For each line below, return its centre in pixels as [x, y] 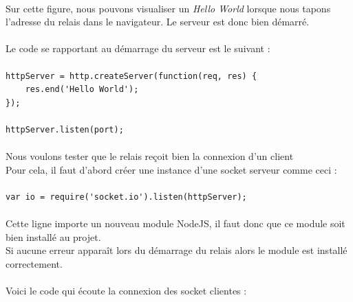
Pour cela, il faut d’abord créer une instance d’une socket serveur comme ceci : [171, 169]
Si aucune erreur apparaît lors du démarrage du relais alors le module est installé [176, 250]
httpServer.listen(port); [65, 129]
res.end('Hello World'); [82, 90]
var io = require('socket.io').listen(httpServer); [126, 197]
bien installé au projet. [53, 236]
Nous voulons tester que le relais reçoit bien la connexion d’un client [150, 156]
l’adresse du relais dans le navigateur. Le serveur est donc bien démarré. [158, 22]
